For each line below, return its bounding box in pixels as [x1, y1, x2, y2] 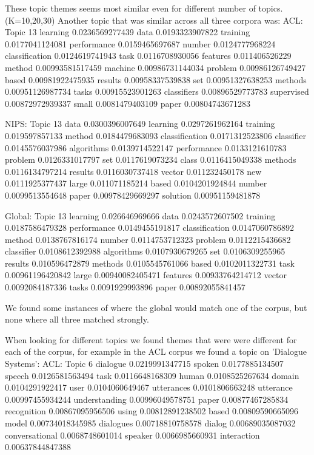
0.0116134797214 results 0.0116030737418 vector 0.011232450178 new [5, 165, 262, 177]
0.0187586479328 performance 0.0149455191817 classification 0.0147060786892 [5, 221, 295, 234]
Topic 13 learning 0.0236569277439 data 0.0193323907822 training [5, 26, 250, 38]
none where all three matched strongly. [5, 313, 149, 326]
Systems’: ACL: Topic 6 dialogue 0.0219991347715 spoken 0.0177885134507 [5, 357, 284, 370]
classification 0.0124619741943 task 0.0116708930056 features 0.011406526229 [5, 49, 292, 62]
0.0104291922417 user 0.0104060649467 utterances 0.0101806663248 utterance [5, 381, 293, 394]
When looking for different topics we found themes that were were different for [5, 333, 297, 346]
